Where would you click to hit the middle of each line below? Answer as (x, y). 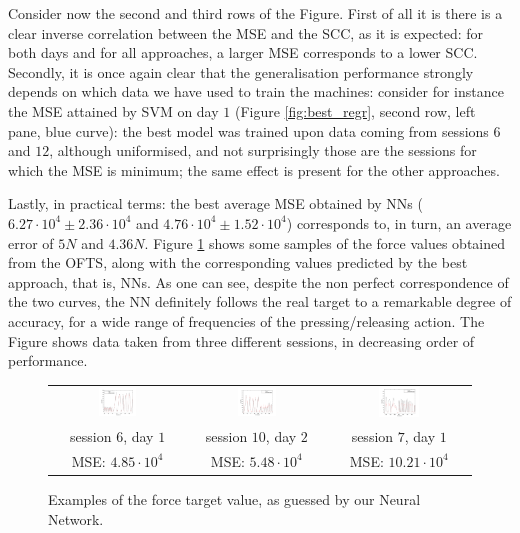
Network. (76, 518)
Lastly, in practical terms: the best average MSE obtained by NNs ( (215, 203)
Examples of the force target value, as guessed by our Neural (234, 498)
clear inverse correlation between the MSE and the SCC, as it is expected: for (246, 32)
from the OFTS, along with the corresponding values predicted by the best (238, 262)
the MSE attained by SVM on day (113, 110)
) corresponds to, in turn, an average (399, 222)
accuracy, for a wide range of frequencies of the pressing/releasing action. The (246, 320)
